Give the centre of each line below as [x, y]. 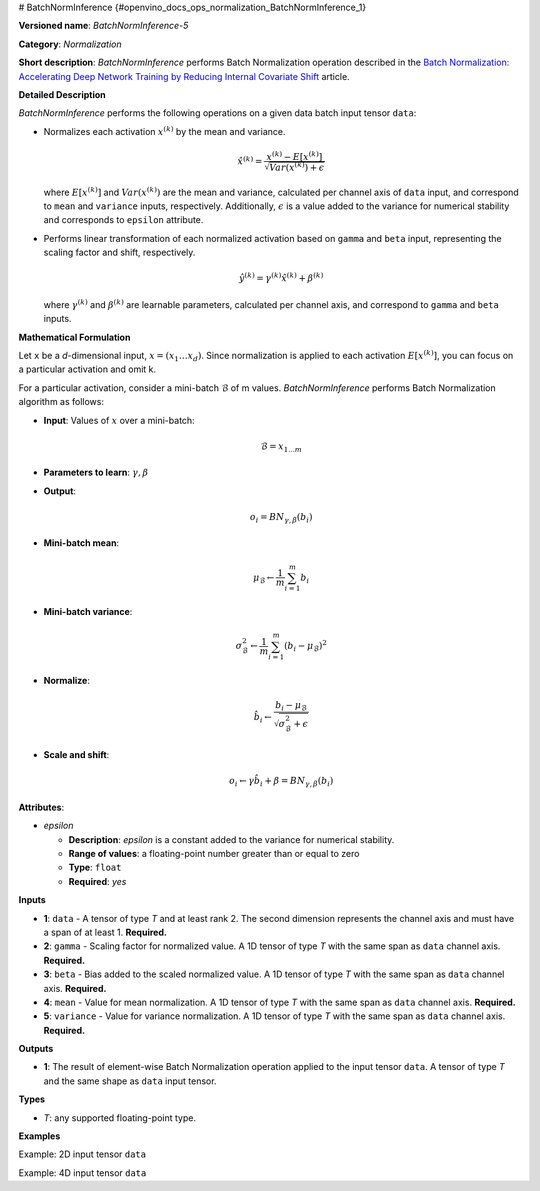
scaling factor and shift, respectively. [119, 252]
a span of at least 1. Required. [105, 932]
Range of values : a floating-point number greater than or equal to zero [214, 853]
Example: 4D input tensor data [82, 1172]
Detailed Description [62, 94]
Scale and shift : [76, 755]
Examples [39, 1136]
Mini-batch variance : [88, 612]
